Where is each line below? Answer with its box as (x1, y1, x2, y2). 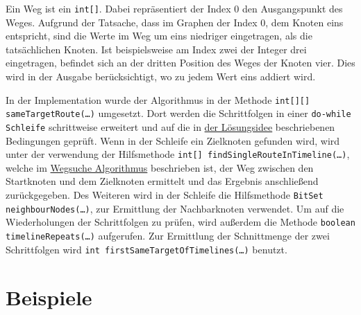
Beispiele (6, 282, 92, 311)
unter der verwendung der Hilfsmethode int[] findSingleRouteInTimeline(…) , (6, 147, 350, 161)
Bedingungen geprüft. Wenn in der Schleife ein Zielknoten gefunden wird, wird (6, 133, 340, 147)
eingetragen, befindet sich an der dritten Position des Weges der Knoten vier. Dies (6, 55, 355, 70)
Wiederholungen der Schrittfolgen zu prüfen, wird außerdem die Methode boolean (6, 215, 355, 229)
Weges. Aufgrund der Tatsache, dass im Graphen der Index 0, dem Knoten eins (6, 15, 344, 29)
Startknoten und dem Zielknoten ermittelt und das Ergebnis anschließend (6, 174, 319, 188)
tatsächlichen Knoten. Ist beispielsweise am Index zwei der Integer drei (6, 42, 307, 56)
